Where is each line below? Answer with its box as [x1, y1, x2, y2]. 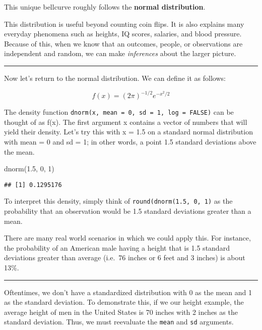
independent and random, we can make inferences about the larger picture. [4, 48, 236, 59]
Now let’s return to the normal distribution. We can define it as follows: [4, 72, 226, 83]
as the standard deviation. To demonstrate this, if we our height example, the [4, 297, 244, 307]
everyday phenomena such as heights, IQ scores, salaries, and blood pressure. [4, 28, 242, 39]
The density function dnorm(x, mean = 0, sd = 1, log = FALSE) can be [4, 107, 234, 117]
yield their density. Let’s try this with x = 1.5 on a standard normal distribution [4, 126, 253, 137]
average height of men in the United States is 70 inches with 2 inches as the [4, 306, 238, 317]
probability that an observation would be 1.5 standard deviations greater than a [4, 206, 251, 216]
